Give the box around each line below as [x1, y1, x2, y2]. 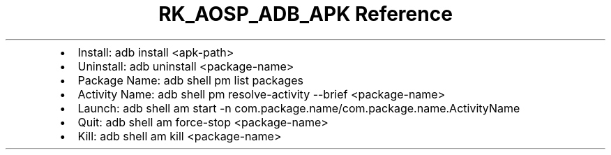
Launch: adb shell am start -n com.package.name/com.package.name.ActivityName [77, 101, 520, 115]
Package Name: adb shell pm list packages [77, 73, 303, 87]
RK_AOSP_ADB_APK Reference [158, 2, 453, 26]
